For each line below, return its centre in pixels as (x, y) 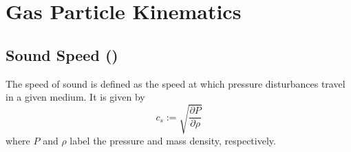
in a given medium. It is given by (75, 97)
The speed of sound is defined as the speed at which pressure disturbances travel (175, 83)
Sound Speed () (62, 54)
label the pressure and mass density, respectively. (173, 140)
